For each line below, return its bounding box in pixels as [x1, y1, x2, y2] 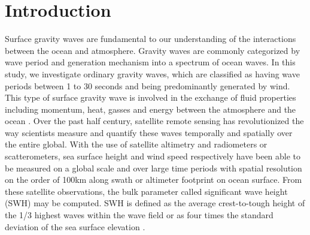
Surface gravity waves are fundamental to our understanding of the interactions [5, 32, 296, 45]
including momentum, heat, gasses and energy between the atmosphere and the [5, 103, 296, 115]
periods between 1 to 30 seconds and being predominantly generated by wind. [5, 79, 290, 92]
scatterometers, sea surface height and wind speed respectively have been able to [5, 150, 301, 162]
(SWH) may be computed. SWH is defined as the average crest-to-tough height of [5, 197, 305, 209]
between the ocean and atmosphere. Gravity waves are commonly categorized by [5, 44, 300, 56]
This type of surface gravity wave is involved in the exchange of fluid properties [5, 91, 296, 104]
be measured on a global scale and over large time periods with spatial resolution [5, 161, 302, 174]
